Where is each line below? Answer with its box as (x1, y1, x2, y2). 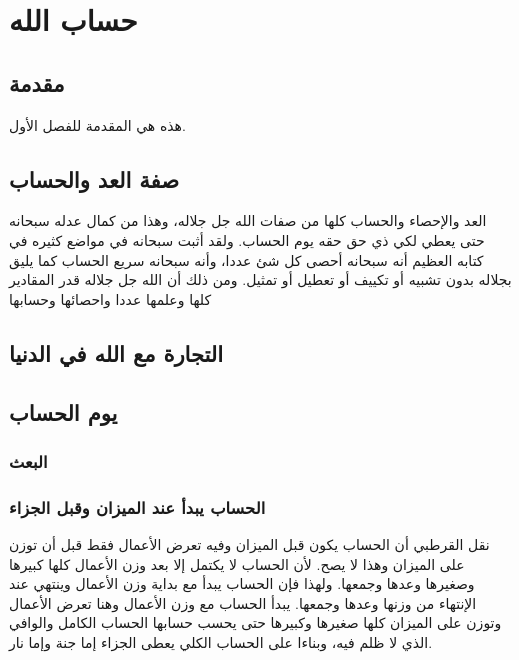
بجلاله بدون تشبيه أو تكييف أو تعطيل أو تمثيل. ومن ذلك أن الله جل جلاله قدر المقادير (9, 269, 512, 290)
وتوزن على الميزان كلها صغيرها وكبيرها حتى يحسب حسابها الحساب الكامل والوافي (9, 612, 502, 633)
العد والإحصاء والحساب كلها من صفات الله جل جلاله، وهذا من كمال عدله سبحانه (9, 210, 487, 231)
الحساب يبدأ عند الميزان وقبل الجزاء (9, 494, 266, 519)
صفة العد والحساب (9, 163, 180, 194)
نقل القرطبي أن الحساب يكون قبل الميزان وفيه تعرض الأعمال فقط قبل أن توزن (9, 533, 490, 554)
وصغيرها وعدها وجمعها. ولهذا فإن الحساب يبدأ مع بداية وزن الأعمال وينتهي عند (9, 573, 475, 594)
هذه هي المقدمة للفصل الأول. (9, 114, 186, 135)
